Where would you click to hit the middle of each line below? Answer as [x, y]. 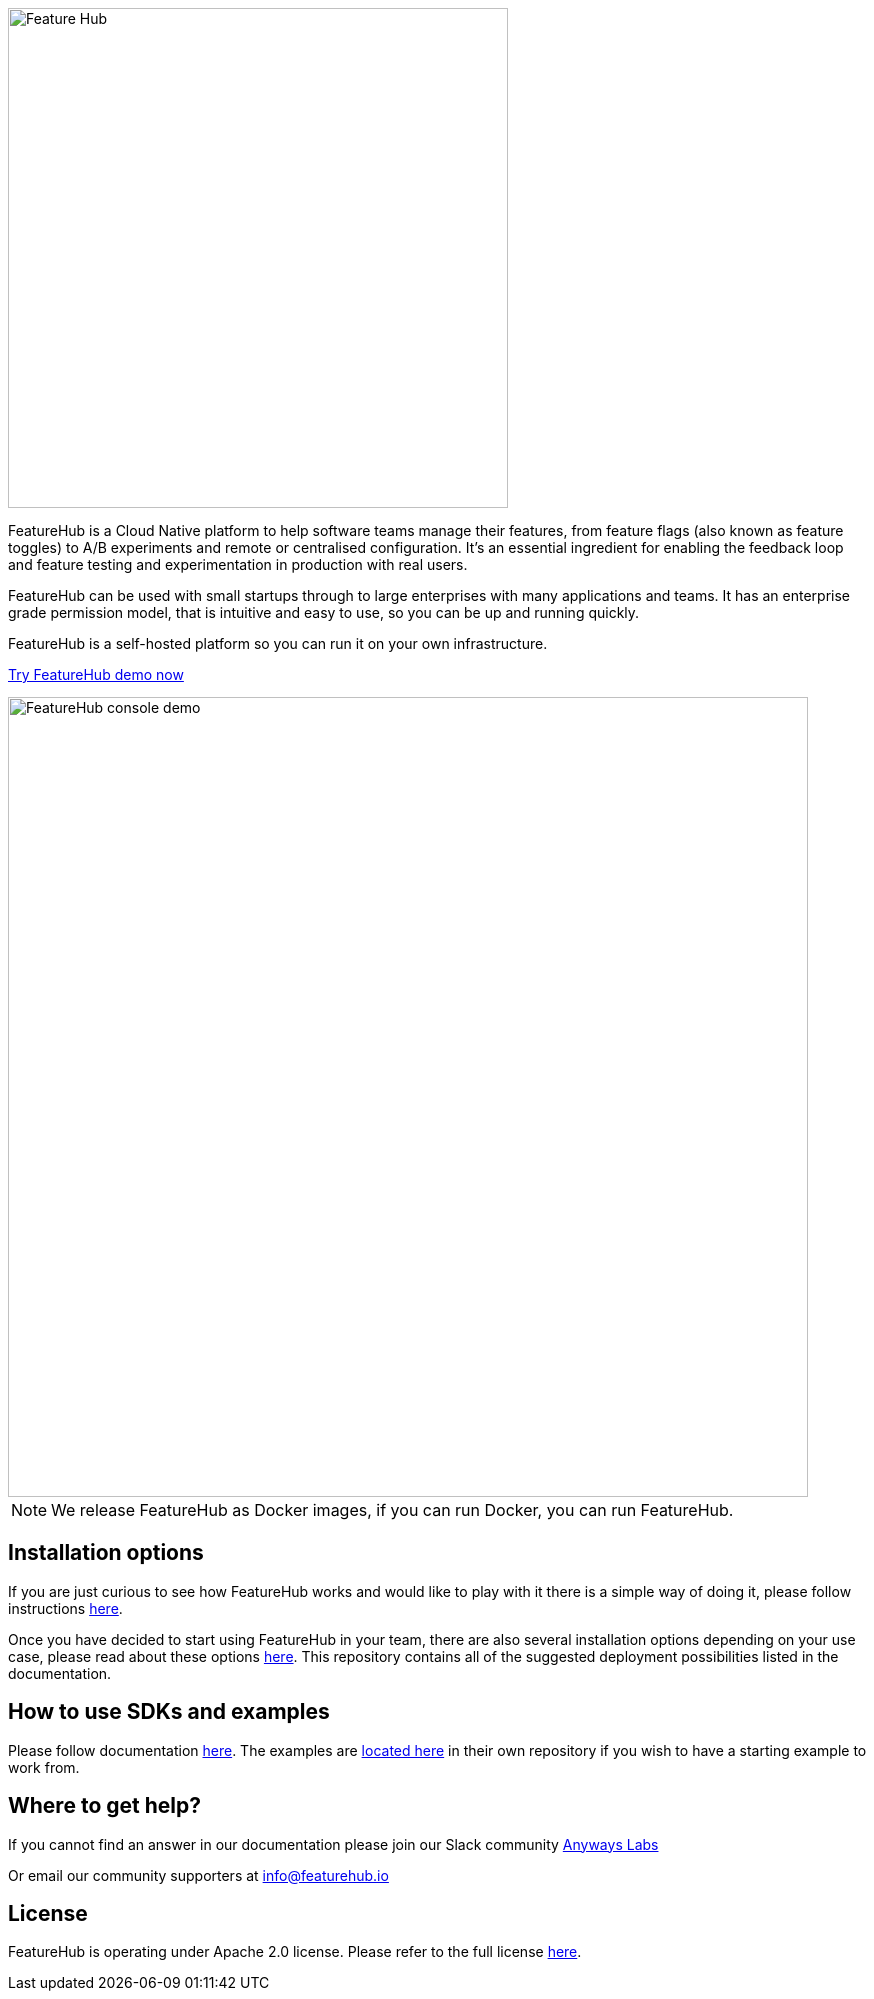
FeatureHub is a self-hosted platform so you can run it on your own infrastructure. [278, 643]
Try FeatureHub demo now [96, 674]
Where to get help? [104, 1806]
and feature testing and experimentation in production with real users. [238, 564]
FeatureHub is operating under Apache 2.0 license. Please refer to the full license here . [295, 1952]
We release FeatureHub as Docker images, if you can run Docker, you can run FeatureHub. [392, 1510]
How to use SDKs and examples [169, 1712]
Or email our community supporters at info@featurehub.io [198, 1875]
